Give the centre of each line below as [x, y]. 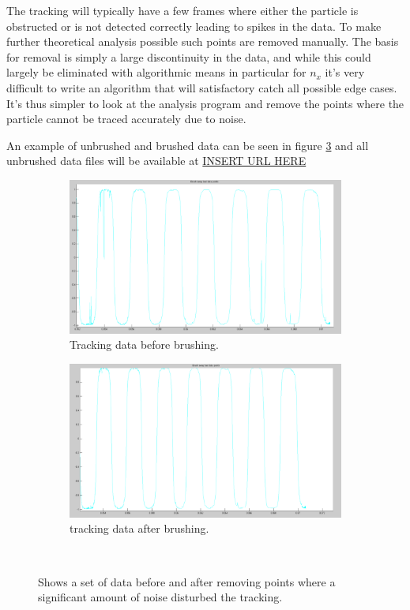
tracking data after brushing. [139, 528]
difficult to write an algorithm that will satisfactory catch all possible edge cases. [202, 87]
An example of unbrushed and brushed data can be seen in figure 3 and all [188, 145]
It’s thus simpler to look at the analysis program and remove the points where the [205, 103]
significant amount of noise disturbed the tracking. [160, 597]
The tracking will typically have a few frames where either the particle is [182, 10]
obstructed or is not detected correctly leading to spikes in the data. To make [194, 26]
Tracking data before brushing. [144, 344]
